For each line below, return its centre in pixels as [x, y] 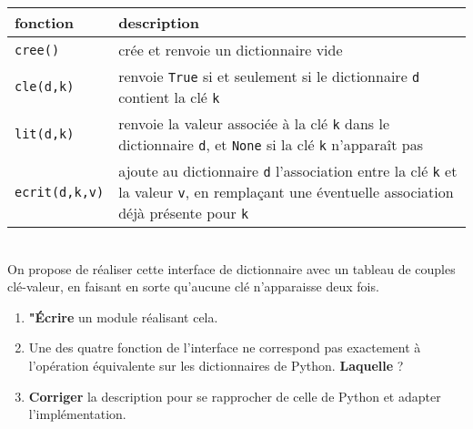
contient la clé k [169, 97]
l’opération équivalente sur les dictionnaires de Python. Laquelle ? [216, 365]
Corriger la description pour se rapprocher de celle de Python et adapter [235, 396]
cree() [37, 50]
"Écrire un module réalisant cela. [123, 317]
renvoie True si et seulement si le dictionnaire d [269, 76]
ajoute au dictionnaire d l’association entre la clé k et [288, 171]
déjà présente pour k [184, 213]
